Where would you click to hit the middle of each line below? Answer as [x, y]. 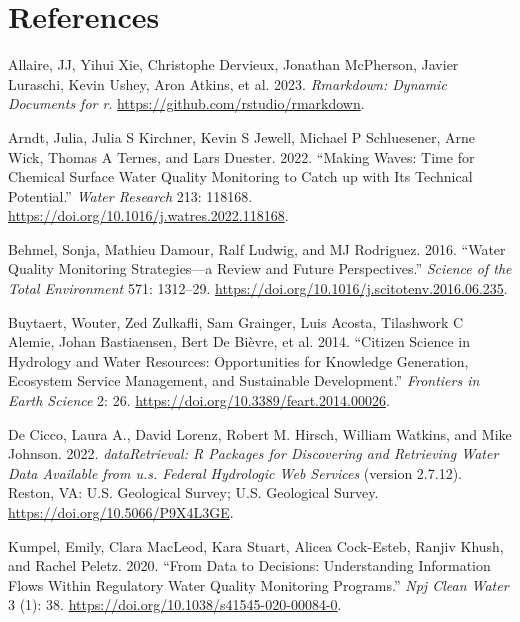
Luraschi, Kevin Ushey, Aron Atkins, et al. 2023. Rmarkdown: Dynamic [227, 83]
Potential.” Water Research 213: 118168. [130, 195]
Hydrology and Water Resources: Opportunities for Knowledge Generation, [238, 360]
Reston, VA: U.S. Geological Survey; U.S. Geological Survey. [193, 492]
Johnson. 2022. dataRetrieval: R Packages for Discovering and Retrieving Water [253, 453]
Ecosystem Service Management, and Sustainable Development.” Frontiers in [244, 380]
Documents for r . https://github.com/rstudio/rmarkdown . [186, 103]
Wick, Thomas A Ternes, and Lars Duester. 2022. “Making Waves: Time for [241, 156]
